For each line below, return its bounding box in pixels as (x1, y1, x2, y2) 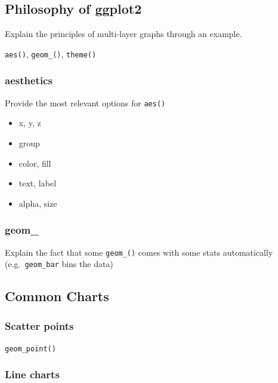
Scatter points (5, 318, 74, 333)
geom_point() (5, 344, 56, 353)
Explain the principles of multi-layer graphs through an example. (5, 27, 242, 40)
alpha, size (18, 197, 57, 209)
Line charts (5, 367, 60, 382)
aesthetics (5, 73, 52, 88)
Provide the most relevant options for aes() (5, 96, 166, 109)
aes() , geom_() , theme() (5, 47, 97, 60)
